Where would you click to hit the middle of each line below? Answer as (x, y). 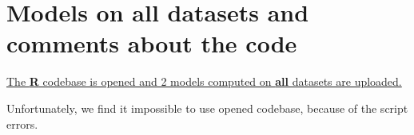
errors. (22, 123)
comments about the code (152, 43)
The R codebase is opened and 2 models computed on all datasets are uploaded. (204, 81)
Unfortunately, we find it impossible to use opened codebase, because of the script (207, 108)
